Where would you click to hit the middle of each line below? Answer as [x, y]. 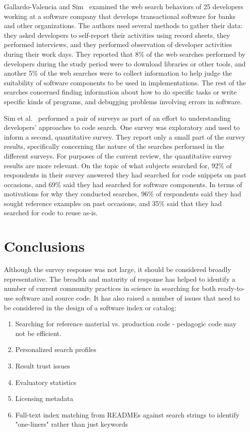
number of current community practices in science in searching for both [110, 288]
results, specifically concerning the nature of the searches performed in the [114, 146]
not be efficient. [38, 333]
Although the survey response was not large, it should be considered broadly [117, 269]
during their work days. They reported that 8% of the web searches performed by [125, 54]
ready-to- [231, 288]
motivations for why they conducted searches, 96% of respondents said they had [123, 194]
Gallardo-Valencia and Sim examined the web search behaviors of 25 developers [124, 6]
